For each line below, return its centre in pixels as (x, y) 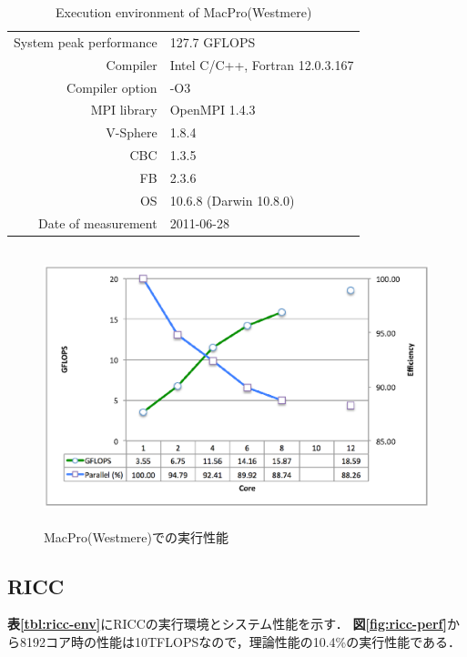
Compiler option (112, 87)
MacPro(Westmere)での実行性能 (136, 536)
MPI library (124, 110)
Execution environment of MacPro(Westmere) (184, 12)
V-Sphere (132, 132)
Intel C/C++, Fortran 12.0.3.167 (262, 64)
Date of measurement (98, 222)
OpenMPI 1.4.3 (213, 110)
